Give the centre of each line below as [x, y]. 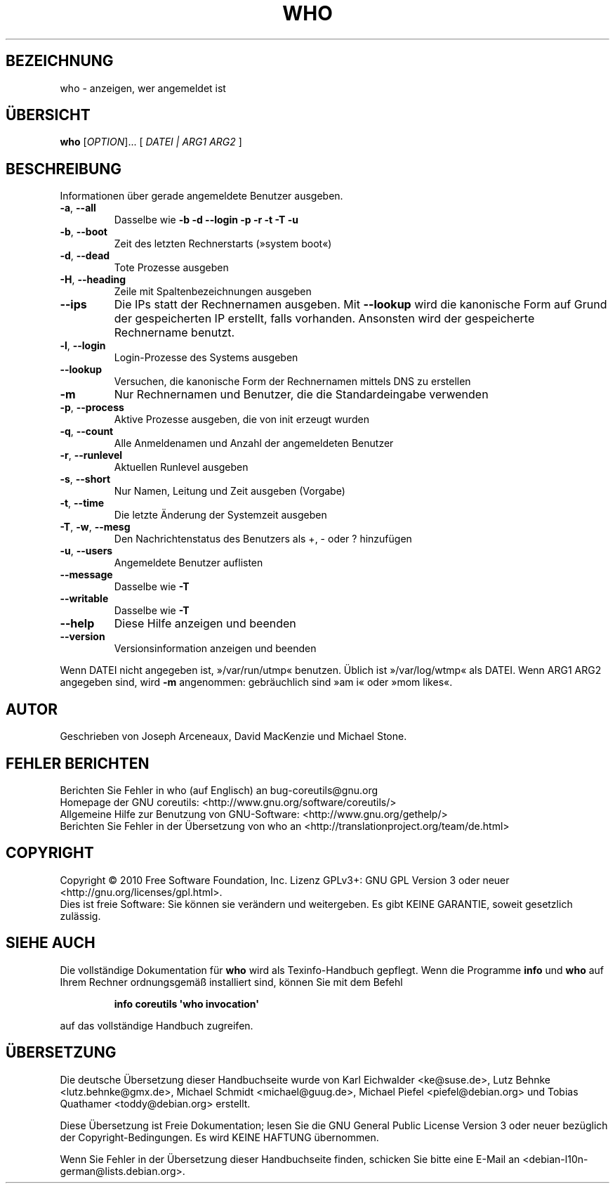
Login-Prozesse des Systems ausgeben [206, 358]
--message [86, 575]
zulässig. [80, 916]
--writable [84, 599]
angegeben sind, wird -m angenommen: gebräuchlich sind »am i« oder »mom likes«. [256, 682]
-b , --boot [84, 232]
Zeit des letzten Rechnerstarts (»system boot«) [223, 244]
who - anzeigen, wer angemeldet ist [143, 88]
